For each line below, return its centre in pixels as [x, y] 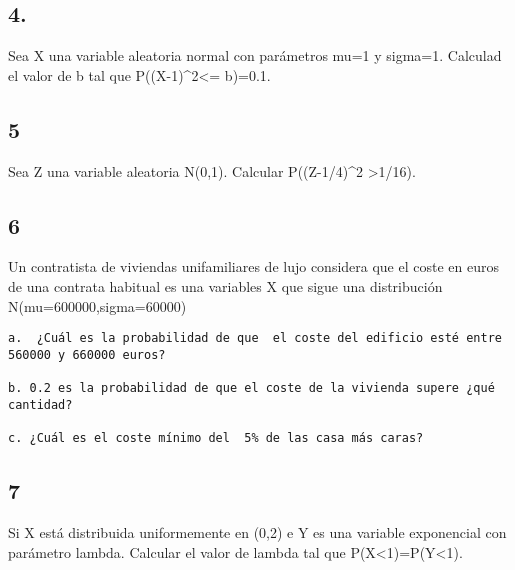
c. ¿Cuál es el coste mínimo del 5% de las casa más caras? [216, 438]
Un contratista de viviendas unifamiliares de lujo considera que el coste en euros [253, 266]
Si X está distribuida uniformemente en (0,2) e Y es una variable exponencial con [257, 531]
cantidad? [40, 404]
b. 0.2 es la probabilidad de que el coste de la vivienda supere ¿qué [251, 388]
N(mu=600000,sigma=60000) [97, 305]
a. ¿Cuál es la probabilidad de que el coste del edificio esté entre [255, 338]
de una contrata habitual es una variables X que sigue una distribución [225, 285]
